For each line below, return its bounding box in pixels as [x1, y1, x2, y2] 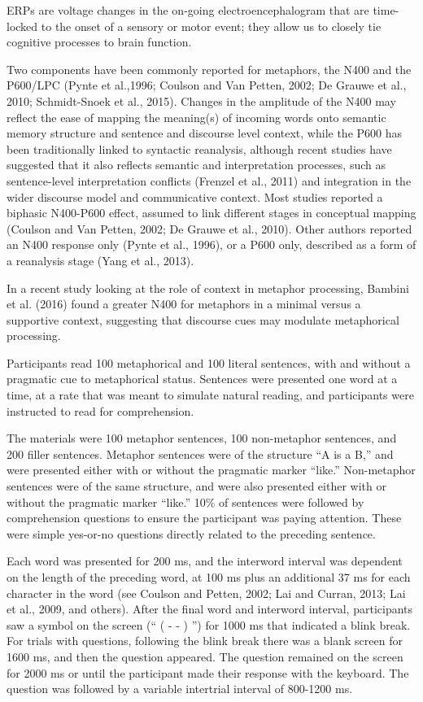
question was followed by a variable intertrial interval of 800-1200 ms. [7, 680, 353, 697]
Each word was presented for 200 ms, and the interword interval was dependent [7, 552, 403, 569]
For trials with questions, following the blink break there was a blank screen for [7, 632, 403, 649]
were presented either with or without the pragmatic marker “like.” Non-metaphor [7, 461, 416, 478]
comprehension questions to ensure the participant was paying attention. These [7, 509, 402, 526]
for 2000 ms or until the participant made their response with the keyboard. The [7, 664, 409, 681]
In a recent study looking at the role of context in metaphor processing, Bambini [7, 279, 409, 296]
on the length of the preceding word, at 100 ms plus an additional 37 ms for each [7, 569, 411, 585]
